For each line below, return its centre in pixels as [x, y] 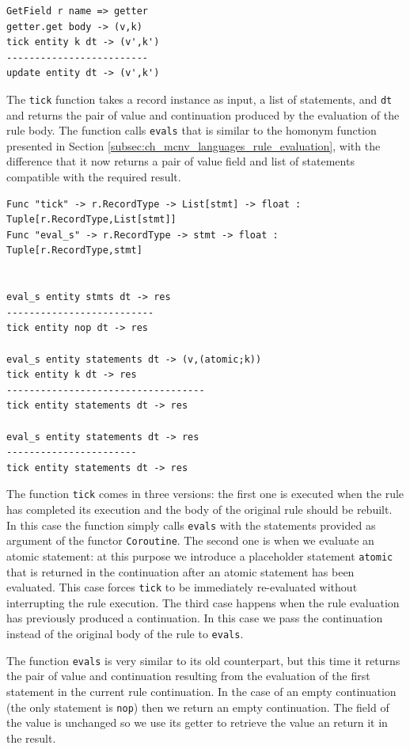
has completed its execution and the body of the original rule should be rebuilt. [199, 509]
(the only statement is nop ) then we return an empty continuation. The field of [198, 707]
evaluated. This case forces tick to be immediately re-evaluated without [182, 587]
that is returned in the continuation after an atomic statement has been [180, 571]
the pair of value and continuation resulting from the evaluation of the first [188, 676]
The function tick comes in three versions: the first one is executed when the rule [205, 494]
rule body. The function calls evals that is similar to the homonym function [192, 130]
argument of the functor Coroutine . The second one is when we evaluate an [190, 540]
